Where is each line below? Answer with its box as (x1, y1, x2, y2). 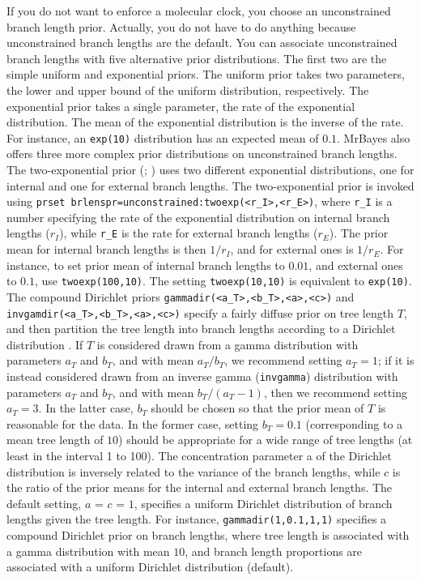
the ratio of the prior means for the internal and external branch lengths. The (6, 479, 393, 496)
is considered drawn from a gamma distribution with (96, 335, 359, 352)
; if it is (377, 352, 415, 369)
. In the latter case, (38, 399, 134, 417)
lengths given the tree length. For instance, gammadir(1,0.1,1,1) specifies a (6, 511, 387, 528)
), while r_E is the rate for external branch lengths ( (59, 224, 318, 241)
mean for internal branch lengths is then (6, 241, 206, 258)
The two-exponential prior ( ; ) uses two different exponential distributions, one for (6, 161, 415, 177)
